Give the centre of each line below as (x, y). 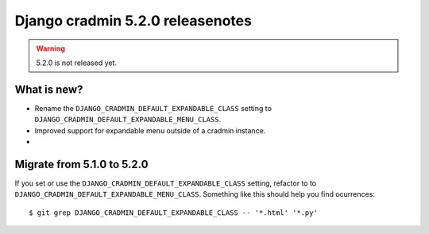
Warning (50, 48)
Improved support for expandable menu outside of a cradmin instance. (150, 130)
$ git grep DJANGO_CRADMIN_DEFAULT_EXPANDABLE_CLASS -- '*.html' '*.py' (173, 213)
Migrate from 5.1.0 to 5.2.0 (81, 164)
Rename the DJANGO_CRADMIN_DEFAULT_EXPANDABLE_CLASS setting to (153, 108)
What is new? (49, 89)
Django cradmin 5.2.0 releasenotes (133, 21)
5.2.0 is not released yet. (77, 63)
